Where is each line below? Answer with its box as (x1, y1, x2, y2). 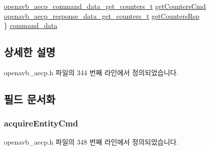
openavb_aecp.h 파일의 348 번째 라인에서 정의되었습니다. (4, 136, 179, 147)
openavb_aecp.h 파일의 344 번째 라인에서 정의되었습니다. (4, 67, 179, 77)
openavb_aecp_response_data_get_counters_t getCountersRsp (4, 10, 200, 21)
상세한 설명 (4, 44, 56, 60)
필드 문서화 (4, 91, 56, 106)
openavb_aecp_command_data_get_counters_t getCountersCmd (4, 1, 206, 11)
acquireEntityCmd (4, 117, 78, 129)
